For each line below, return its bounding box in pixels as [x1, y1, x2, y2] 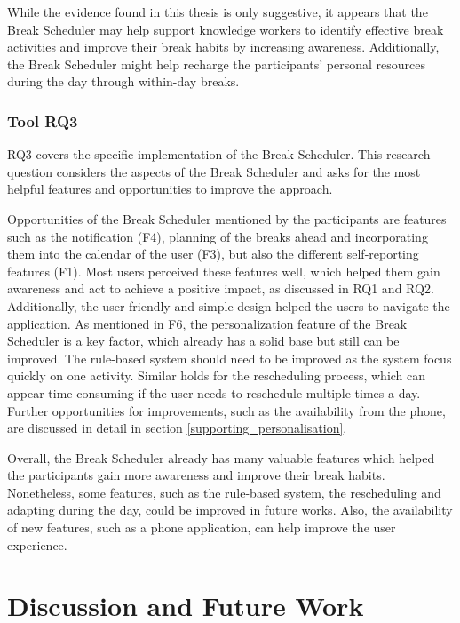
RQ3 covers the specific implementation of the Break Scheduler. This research [7, 145, 431, 164]
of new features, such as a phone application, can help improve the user [7, 518, 396, 537]
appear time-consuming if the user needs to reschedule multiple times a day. [7, 383, 421, 402]
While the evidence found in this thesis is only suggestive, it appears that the [7, 3, 428, 20]
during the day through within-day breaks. [7, 72, 240, 91]
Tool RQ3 [7, 109, 78, 132]
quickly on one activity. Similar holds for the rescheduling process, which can [7, 366, 426, 385]
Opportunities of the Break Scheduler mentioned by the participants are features [7, 209, 447, 228]
